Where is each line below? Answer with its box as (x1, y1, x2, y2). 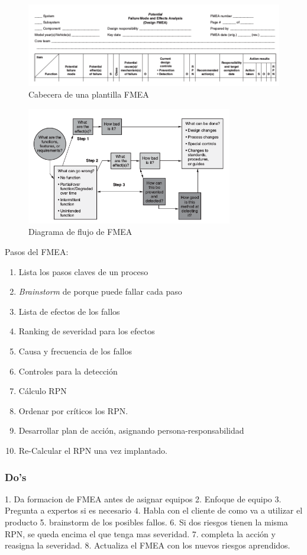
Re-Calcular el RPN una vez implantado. (18, 444, 167, 456)
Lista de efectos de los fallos (18, 305, 120, 317)
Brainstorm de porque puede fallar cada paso (18, 285, 182, 298)
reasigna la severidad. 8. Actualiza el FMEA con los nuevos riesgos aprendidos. (5, 539, 290, 551)
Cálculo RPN (18, 385, 67, 397)
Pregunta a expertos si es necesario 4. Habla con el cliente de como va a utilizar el (5, 504, 303, 517)
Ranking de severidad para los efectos (18, 325, 155, 337)
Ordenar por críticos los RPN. (18, 404, 128, 417)
